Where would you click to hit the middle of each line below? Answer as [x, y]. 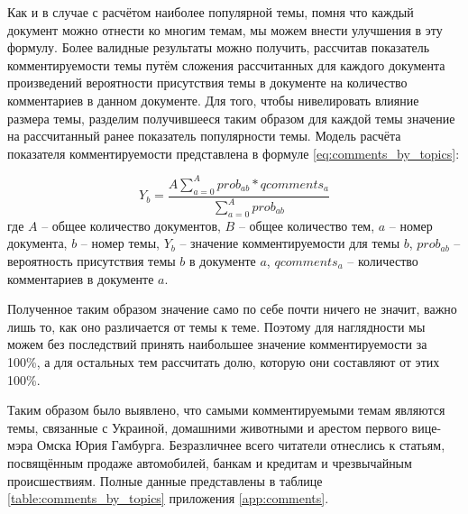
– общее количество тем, [307, 225]
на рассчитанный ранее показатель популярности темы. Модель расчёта [204, 136]
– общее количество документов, [131, 225]
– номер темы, [120, 243]
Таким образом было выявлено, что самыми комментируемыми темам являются [226, 410]
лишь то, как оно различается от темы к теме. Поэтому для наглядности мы [216, 326]
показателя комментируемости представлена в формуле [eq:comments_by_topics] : [234, 153]
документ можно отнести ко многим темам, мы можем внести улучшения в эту [225, 29]
